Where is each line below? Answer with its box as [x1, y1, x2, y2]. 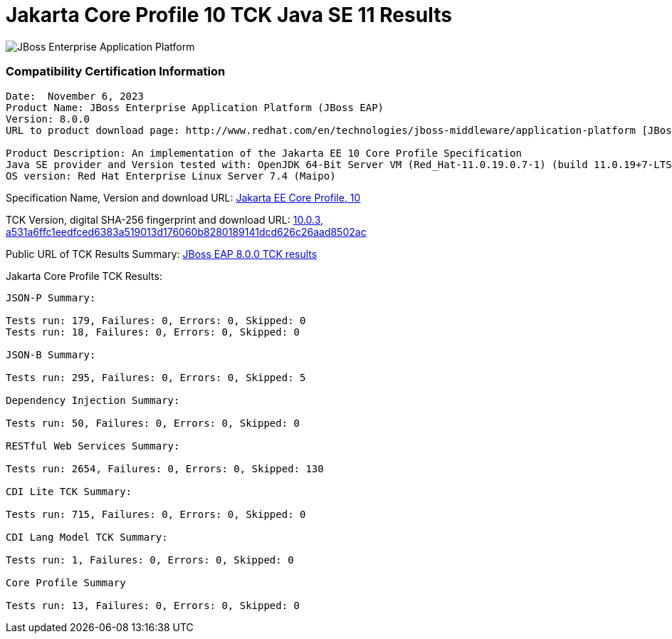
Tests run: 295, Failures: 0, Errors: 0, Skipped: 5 [6, 371, 306, 383]
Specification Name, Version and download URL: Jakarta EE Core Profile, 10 [6, 191, 361, 204]
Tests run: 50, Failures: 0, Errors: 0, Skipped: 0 [6, 417, 300, 429]
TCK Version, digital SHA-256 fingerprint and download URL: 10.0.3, [6, 213, 324, 226]
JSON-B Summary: [6, 348, 96, 360]
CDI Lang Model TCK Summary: [6, 531, 168, 543]
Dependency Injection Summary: [6, 394, 180, 406]
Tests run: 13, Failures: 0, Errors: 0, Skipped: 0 [6, 599, 300, 611]
